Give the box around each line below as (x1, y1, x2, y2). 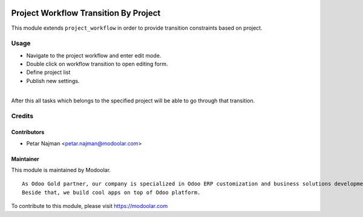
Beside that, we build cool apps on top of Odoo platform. (22, 189, 201, 196)
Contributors (11, 129, 45, 136)
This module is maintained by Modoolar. (11, 166, 111, 173)
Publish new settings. (26, 77, 80, 84)
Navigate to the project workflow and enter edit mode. (26, 52, 162, 59)
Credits (11, 112, 33, 121)
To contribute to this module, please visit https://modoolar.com (11, 202, 168, 210)
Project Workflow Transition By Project (11, 8, 161, 18)
